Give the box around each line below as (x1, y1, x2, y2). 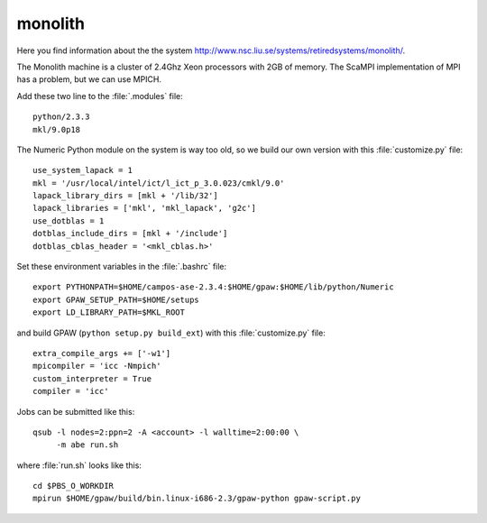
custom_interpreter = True (32, 373, 152, 383)
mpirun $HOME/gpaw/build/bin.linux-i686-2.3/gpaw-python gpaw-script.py (32, 493, 361, 504)
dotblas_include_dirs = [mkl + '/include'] (32, 228, 228, 239)
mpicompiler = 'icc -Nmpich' (32, 361, 161, 372)
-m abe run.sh (56, 440, 119, 450)
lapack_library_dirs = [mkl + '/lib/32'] (32, 190, 218, 201)
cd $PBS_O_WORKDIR (32, 481, 115, 491)
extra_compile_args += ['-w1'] (32, 348, 171, 358)
